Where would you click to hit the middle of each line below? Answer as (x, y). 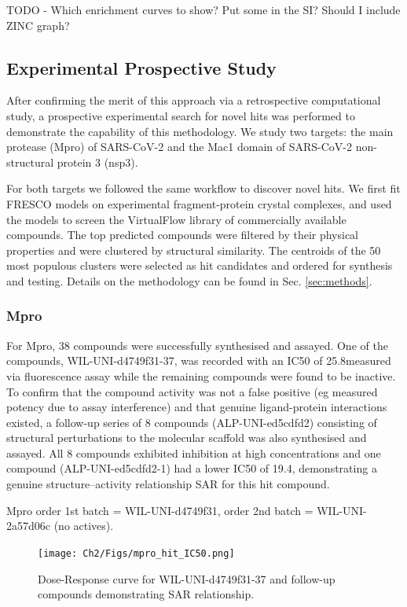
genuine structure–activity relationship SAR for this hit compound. (168, 484)
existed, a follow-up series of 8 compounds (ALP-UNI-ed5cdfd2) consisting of (192, 422)
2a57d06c (28, 526)
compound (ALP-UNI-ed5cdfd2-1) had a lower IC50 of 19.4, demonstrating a (192, 468)
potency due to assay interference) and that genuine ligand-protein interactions (197, 407)
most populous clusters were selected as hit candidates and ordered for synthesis (200, 265)
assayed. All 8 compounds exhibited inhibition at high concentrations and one (194, 452)
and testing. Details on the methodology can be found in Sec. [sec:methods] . (189, 280)
